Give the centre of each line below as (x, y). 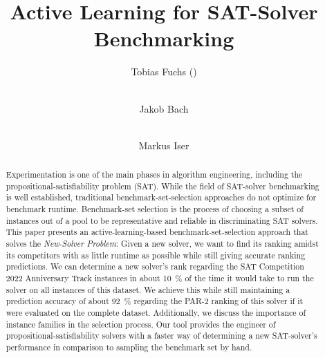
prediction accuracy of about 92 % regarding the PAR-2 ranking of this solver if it (155, 301)
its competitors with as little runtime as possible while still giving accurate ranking (156, 255)
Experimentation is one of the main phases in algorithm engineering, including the (154, 175)
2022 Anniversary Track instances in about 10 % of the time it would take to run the (160, 277)
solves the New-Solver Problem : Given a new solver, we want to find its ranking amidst (162, 244)
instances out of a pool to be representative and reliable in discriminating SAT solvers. (162, 220)
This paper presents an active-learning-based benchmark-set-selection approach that (157, 232)
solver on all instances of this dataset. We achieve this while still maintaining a (148, 289)
